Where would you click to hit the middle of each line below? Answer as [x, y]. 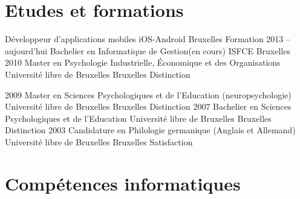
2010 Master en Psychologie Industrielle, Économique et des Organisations [143, 62]
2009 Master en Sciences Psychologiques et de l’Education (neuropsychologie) [148, 94]
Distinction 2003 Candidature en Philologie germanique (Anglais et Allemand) [150, 130]
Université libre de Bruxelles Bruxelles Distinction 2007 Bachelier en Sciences [148, 106]
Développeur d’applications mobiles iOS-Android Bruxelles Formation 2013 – [148, 39]
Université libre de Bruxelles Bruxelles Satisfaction [99, 141]
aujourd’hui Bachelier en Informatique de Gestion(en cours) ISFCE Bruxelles [148, 50]
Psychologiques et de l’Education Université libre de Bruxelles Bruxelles [138, 118]
